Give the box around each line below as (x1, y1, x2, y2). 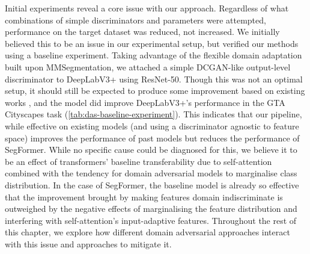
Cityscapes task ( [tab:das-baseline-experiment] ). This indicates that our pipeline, (5, 108, 302, 120)
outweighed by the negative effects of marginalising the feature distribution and (5, 202, 297, 215)
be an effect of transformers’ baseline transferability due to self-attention (5, 155, 272, 167)
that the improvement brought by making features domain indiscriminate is (5, 190, 283, 203)
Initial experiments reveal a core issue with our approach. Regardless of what (5, 2, 289, 14)
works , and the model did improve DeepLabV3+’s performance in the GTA (5, 96, 285, 108)
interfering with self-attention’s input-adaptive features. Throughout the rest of (5, 214, 297, 226)
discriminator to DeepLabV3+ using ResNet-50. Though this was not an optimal (5, 72, 303, 85)
